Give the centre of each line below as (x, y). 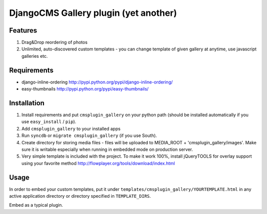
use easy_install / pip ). (49, 122)
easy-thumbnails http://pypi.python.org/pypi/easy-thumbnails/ (85, 89)
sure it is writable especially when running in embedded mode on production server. (107, 149)
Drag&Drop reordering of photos (54, 43)
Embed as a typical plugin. (36, 205)
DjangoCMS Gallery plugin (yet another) (93, 13)
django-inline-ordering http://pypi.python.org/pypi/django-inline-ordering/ (97, 82)
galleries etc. (35, 56)
